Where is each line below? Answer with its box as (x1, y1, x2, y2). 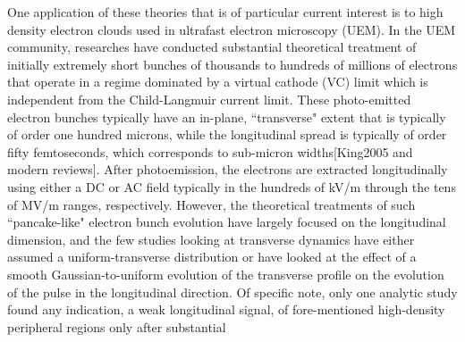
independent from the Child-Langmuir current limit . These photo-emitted (7, 89, 411, 108)
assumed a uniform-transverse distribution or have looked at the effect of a (7, 247, 417, 266)
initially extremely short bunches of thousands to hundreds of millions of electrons (7, 54, 458, 73)
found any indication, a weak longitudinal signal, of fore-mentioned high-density (7, 300, 445, 319)
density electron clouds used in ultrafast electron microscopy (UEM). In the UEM (7, 20, 456, 38)
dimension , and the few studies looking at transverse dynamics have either (7, 229, 415, 248)
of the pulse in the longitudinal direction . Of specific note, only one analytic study (7, 282, 458, 301)
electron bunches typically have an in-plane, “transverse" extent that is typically (7, 107, 446, 126)
